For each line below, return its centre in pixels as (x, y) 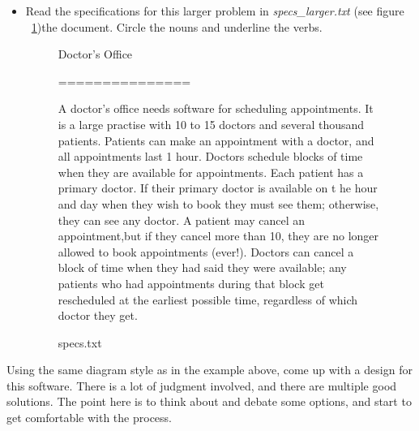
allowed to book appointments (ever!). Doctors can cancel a (206, 251)
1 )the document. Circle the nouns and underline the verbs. (177, 26)
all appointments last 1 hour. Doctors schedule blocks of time (210, 156)
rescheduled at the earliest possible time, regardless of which (208, 299)
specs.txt (80, 342)
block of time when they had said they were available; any (202, 267)
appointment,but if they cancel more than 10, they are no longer (218, 236)
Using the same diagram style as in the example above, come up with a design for (209, 370)
